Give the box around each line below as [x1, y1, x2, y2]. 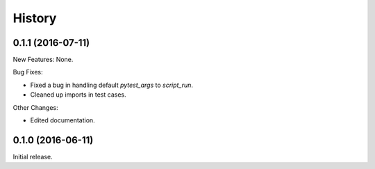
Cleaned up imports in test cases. [30, 90, 126, 99]
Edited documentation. [30, 116, 95, 124]
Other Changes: [12, 103, 58, 111]
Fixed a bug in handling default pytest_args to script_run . [30, 81, 194, 89]
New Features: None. [12, 56, 74, 64]
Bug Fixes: [12, 68, 43, 77]
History [12, 10, 57, 26]
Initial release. [12, 152, 53, 161]
